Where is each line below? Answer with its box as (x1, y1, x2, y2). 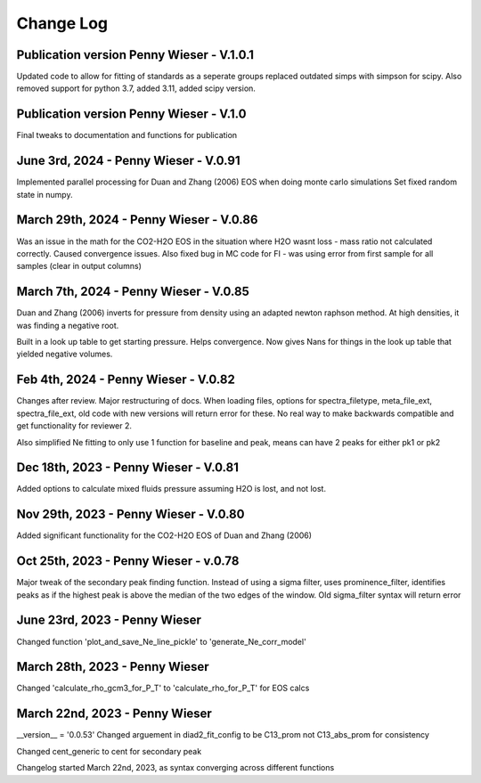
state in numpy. (16, 189, 73, 200)
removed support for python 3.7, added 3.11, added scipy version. (16, 83, 256, 94)
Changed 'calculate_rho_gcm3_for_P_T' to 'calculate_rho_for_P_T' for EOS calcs (16, 682, 310, 694)
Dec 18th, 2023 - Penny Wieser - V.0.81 (16, 460, 240, 476)
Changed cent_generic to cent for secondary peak (16, 746, 202, 756)
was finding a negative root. (16, 320, 119, 330)
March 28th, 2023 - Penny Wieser (16, 659, 209, 674)
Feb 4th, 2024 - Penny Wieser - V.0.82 (16, 372, 235, 387)
